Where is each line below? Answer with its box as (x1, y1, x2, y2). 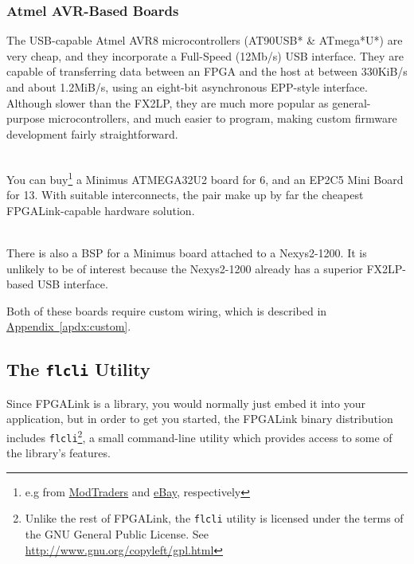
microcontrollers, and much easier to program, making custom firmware (48, 110, 397, 127)
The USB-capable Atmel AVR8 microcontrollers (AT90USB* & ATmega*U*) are (6, 32, 403, 49)
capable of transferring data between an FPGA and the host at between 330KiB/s (6, 63, 408, 80)
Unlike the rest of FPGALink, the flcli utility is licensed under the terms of (25, 510, 404, 527)
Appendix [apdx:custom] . (6, 318, 131, 335)
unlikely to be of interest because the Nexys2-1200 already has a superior (6, 260, 363, 276)
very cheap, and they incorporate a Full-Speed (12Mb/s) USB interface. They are (6, 47, 404, 64)
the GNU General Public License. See (25, 526, 209, 542)
